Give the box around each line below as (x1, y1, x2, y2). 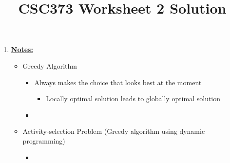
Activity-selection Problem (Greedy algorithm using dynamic (22, 126, 205, 136)
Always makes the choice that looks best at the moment (34, 77, 202, 87)
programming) (22, 135, 65, 145)
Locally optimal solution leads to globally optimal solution (46, 93, 221, 104)
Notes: (11, 44, 33, 54)
